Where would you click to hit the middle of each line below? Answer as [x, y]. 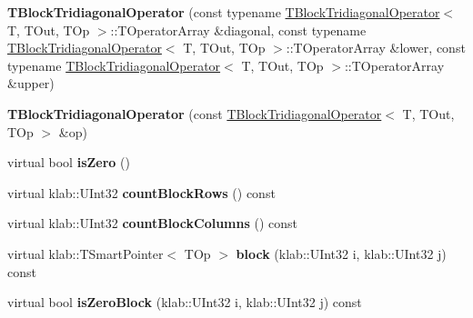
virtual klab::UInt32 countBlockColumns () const [152, 223]
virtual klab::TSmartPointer [86, 253]
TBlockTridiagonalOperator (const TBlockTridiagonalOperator [195, 113]
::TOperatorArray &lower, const [376, 48]
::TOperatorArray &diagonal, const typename [238, 30]
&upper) [31, 83]
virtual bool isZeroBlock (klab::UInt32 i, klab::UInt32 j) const [185, 302]
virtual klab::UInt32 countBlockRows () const [141, 192]
